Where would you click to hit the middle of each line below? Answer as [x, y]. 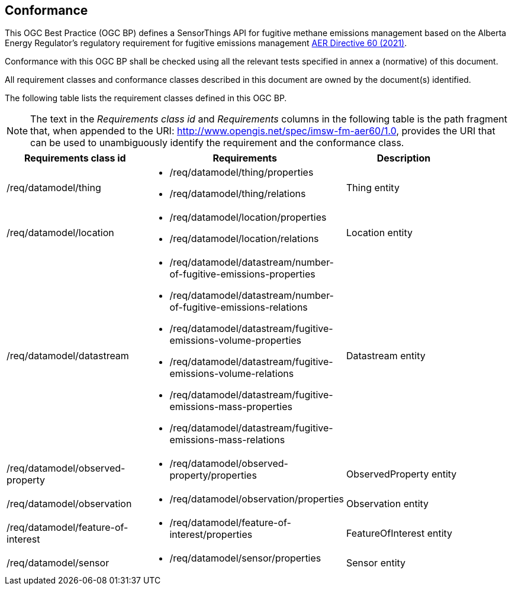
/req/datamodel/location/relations [244, 239]
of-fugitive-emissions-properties [242, 274]
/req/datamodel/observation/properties [257, 499]
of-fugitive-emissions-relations [239, 307]
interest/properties [211, 535]
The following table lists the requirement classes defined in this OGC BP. [146, 98]
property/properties [213, 475]
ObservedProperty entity [402, 474]
